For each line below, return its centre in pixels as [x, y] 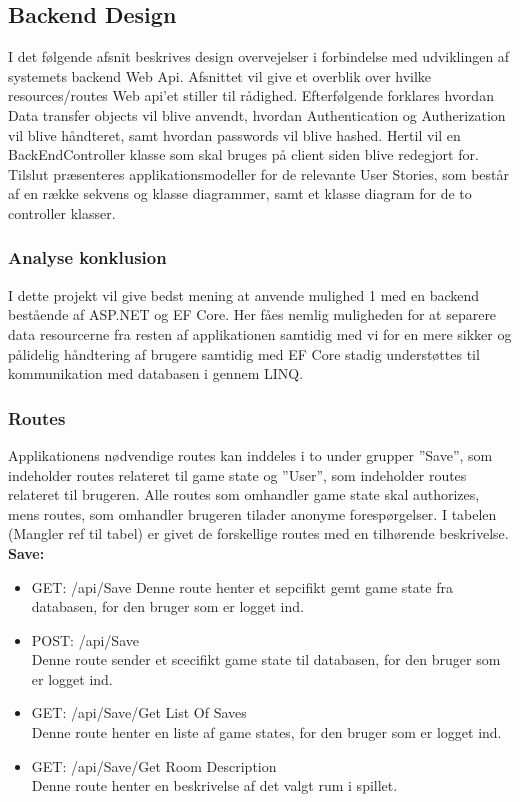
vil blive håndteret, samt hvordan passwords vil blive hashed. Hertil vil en [234, 134]
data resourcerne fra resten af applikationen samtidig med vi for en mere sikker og [260, 333]
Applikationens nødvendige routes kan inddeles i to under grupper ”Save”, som [250, 454]
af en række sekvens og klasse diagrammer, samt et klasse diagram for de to [240, 193]
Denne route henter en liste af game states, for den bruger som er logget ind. [266, 732]
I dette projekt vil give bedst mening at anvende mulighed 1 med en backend [244, 294]
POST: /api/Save [85, 639]
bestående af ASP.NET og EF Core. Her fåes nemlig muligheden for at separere [252, 314]
